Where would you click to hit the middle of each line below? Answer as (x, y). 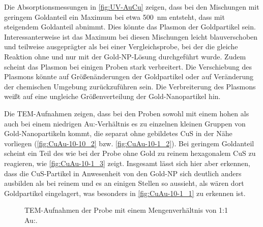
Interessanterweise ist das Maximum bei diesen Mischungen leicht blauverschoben (131, 36)
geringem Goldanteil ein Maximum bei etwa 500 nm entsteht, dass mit (114, 17)
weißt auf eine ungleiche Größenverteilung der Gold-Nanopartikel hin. (112, 96)
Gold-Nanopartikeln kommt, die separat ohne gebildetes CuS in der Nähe (118, 133)
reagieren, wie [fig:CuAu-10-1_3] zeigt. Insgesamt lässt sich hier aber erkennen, (127, 163)
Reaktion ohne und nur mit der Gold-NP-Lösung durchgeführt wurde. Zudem (125, 56)
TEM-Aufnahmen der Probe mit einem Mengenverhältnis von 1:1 (126, 210)
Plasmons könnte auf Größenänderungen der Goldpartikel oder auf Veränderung (129, 76)
